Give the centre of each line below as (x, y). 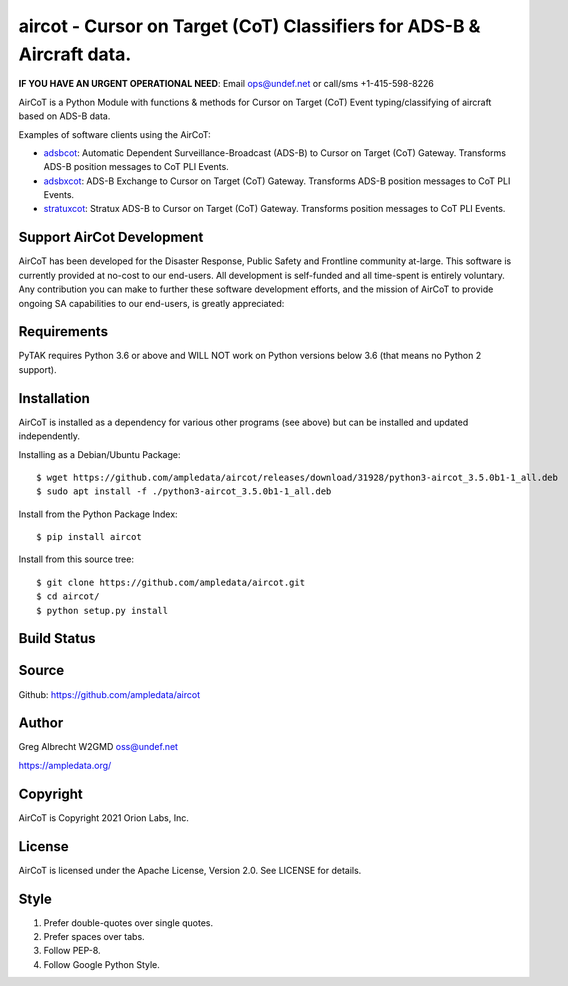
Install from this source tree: (76, 559)
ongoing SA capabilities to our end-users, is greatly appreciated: (151, 303)
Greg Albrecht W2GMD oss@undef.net (98, 747)
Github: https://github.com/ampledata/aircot (109, 694)
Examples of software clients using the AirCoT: (115, 134)
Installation (54, 398)
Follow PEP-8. (72, 951)
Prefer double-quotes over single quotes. (128, 922)
